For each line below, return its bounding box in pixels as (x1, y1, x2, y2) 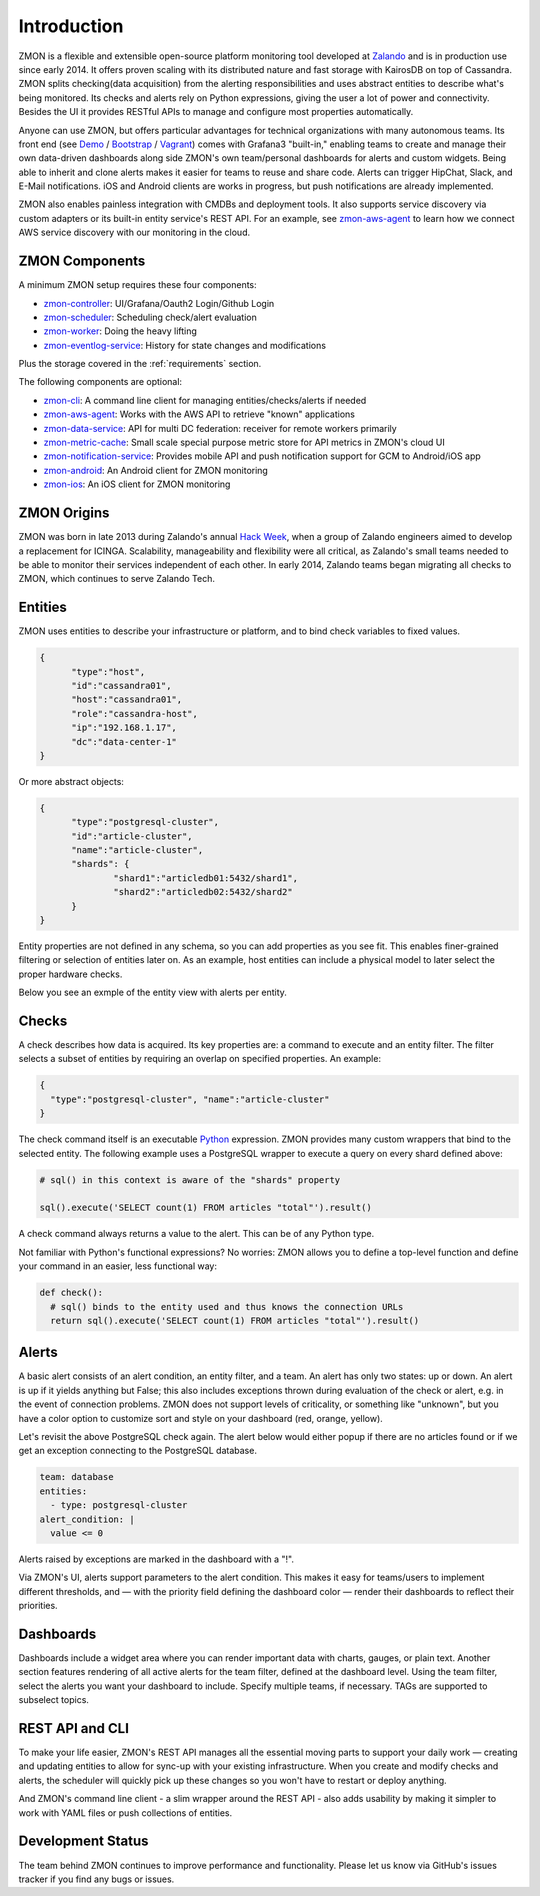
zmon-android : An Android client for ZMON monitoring (43, 464, 269, 476)
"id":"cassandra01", (71, 680, 172, 691)
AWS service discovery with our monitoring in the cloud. (18, 226, 251, 239)
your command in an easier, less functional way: (18, 1260, 218, 1272)
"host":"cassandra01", (71, 694, 183, 705)
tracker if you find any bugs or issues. (18, 1873, 175, 1885)
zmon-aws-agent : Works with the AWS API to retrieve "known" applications (43, 408, 355, 420)
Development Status (18, 1833, 149, 1850)
